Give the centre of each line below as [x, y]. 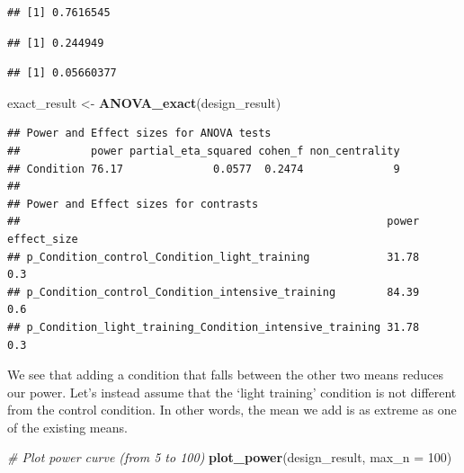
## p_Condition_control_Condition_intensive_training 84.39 [214, 292]
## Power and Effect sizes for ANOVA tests [139, 134]
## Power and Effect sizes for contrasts [133, 204]
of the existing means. [67, 427]
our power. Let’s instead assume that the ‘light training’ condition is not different [232, 392]
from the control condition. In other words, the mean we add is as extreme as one [232, 410]
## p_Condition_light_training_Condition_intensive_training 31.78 [214, 327]
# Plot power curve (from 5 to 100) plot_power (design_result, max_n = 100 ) [230, 457]
